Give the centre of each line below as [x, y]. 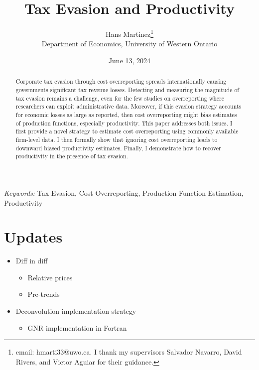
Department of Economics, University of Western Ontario [129, 44]
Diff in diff [32, 261]
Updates [33, 237]
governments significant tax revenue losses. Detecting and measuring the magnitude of [127, 90]
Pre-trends [44, 294]
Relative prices [50, 277]
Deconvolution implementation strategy [76, 311]
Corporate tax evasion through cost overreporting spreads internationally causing [121, 81]
